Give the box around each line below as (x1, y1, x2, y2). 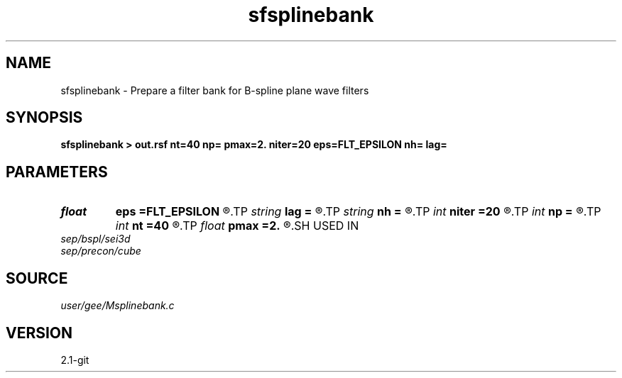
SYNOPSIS (6, 109, 83, 127)
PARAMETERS (6, 162, 108, 181)
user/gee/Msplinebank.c (60, 299, 175, 312)
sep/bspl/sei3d (60, 233, 131, 245)
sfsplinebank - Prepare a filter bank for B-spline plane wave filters (60, 84, 369, 96)
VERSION (6, 323, 73, 342)
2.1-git (60, 353, 89, 366)
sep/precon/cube (60, 245, 141, 257)
